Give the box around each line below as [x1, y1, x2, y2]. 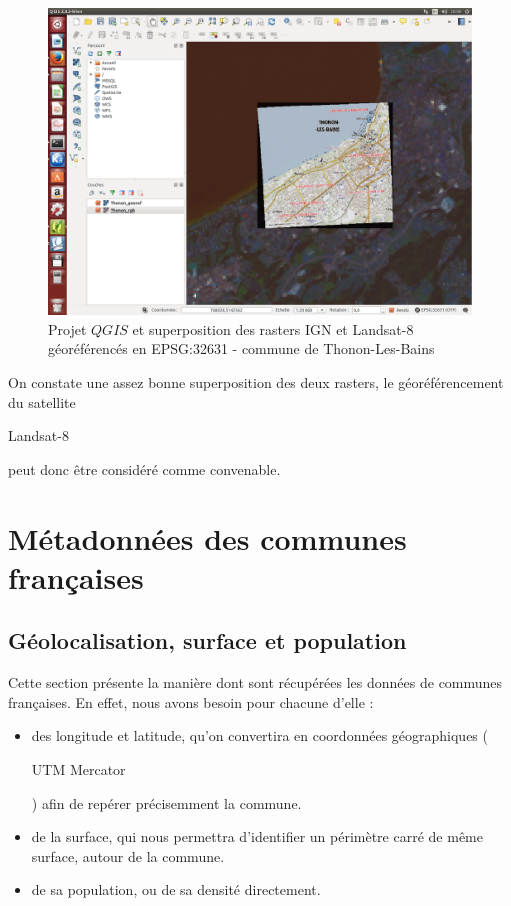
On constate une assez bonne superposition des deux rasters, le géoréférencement [8, 372, 504, 393]
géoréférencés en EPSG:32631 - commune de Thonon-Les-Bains [48, 338, 435, 359]
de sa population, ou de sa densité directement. [31, 879, 321, 900]
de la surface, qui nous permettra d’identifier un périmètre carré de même [31, 826, 483, 847]
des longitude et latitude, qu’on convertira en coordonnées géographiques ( [31, 725, 488, 746]
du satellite [8, 391, 76, 412]
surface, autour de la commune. [31, 845, 225, 866]
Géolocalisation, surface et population [8, 625, 407, 656]
